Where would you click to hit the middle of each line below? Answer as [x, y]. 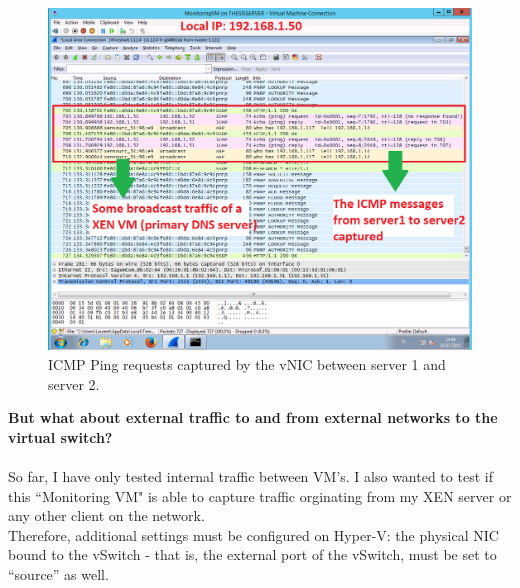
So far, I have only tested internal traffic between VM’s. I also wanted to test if [250, 475]
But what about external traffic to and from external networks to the [253, 417]
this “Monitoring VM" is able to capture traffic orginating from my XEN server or [260, 495]
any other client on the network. [106, 515]
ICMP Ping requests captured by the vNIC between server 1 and [247, 364]
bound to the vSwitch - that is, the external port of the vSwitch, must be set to [252, 554]
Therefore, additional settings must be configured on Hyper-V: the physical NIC [253, 534]
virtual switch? [60, 436]
